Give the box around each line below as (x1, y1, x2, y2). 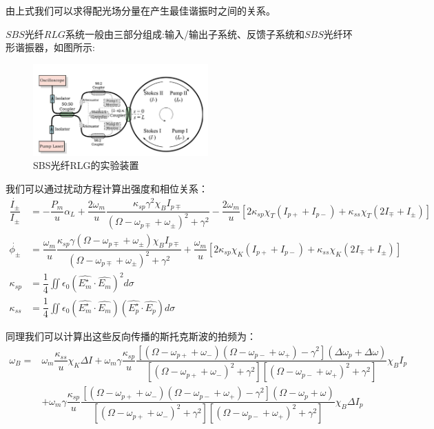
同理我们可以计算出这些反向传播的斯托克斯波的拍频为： (6, 328, 256, 343)
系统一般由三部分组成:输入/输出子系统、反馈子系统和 (65, 26, 304, 41)
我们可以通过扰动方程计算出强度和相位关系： (6, 181, 208, 195)
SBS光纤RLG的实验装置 (33, 158, 139, 172)
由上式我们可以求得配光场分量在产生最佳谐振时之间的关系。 (6, 3, 276, 17)
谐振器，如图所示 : (14, 40, 95, 54)
